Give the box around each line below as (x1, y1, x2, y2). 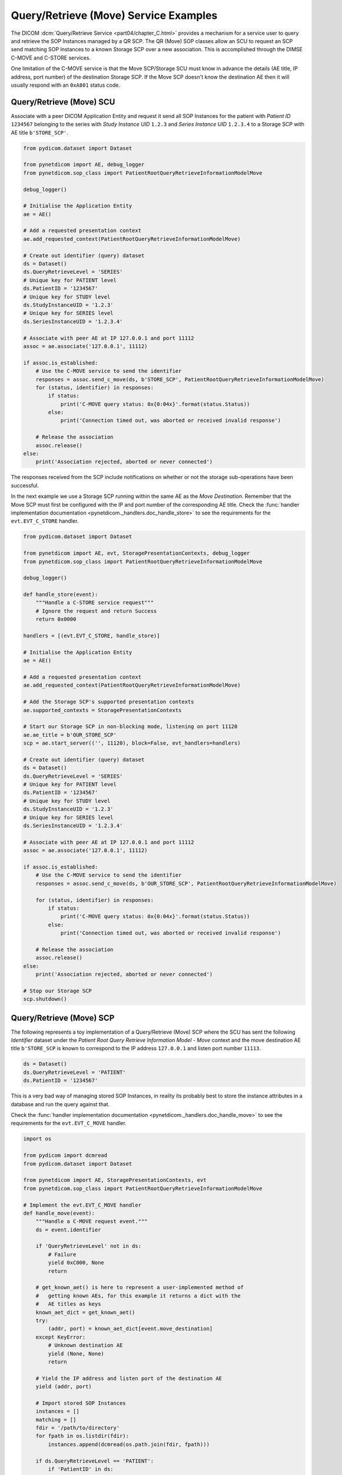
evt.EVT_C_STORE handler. (11, 517, 79, 525)
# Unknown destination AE (48, 1342, 123, 1349)
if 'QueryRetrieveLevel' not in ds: (35, 1243, 141, 1250)
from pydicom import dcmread (23, 1152, 108, 1159)
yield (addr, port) (35, 1384, 92, 1390)
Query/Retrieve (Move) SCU (11, 97, 115, 107)
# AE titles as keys (35, 1301, 101, 1307)
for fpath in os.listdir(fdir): (35, 1433, 130, 1440)
